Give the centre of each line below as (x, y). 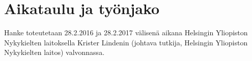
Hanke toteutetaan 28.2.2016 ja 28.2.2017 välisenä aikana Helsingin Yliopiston (126, 33)
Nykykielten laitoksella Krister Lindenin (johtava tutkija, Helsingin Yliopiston (126, 42)
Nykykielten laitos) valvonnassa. (54, 52)
